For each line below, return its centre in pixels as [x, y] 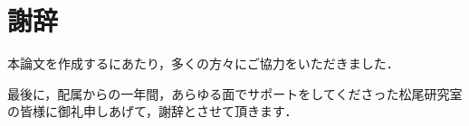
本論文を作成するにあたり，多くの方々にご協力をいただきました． [203, 63]
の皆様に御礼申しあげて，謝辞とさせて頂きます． [153, 111]
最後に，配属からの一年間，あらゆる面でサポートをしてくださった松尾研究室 [235, 93]
